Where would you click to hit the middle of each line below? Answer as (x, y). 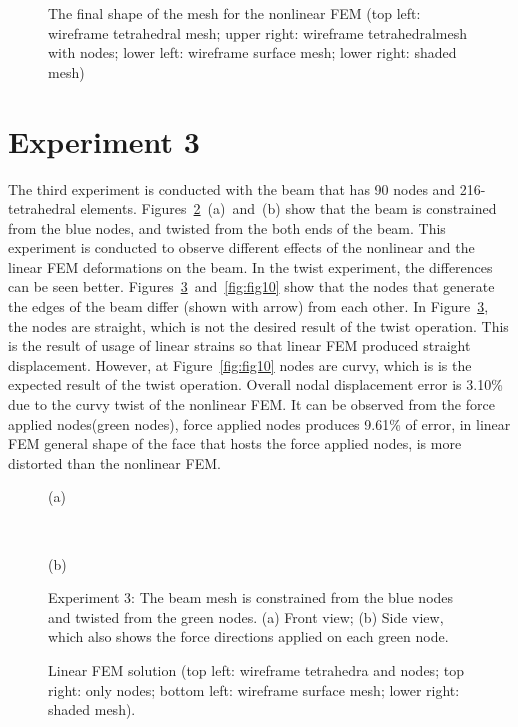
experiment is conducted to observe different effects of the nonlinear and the (241, 247)
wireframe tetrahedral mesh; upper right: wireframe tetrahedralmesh (258, 32)
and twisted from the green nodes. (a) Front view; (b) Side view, (246, 616)
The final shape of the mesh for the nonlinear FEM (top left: (234, 13)
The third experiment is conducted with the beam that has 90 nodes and (232, 188)
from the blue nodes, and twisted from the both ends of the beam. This (227, 227)
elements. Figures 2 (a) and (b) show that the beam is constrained (288, 208)
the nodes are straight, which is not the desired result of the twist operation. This (258, 325)
